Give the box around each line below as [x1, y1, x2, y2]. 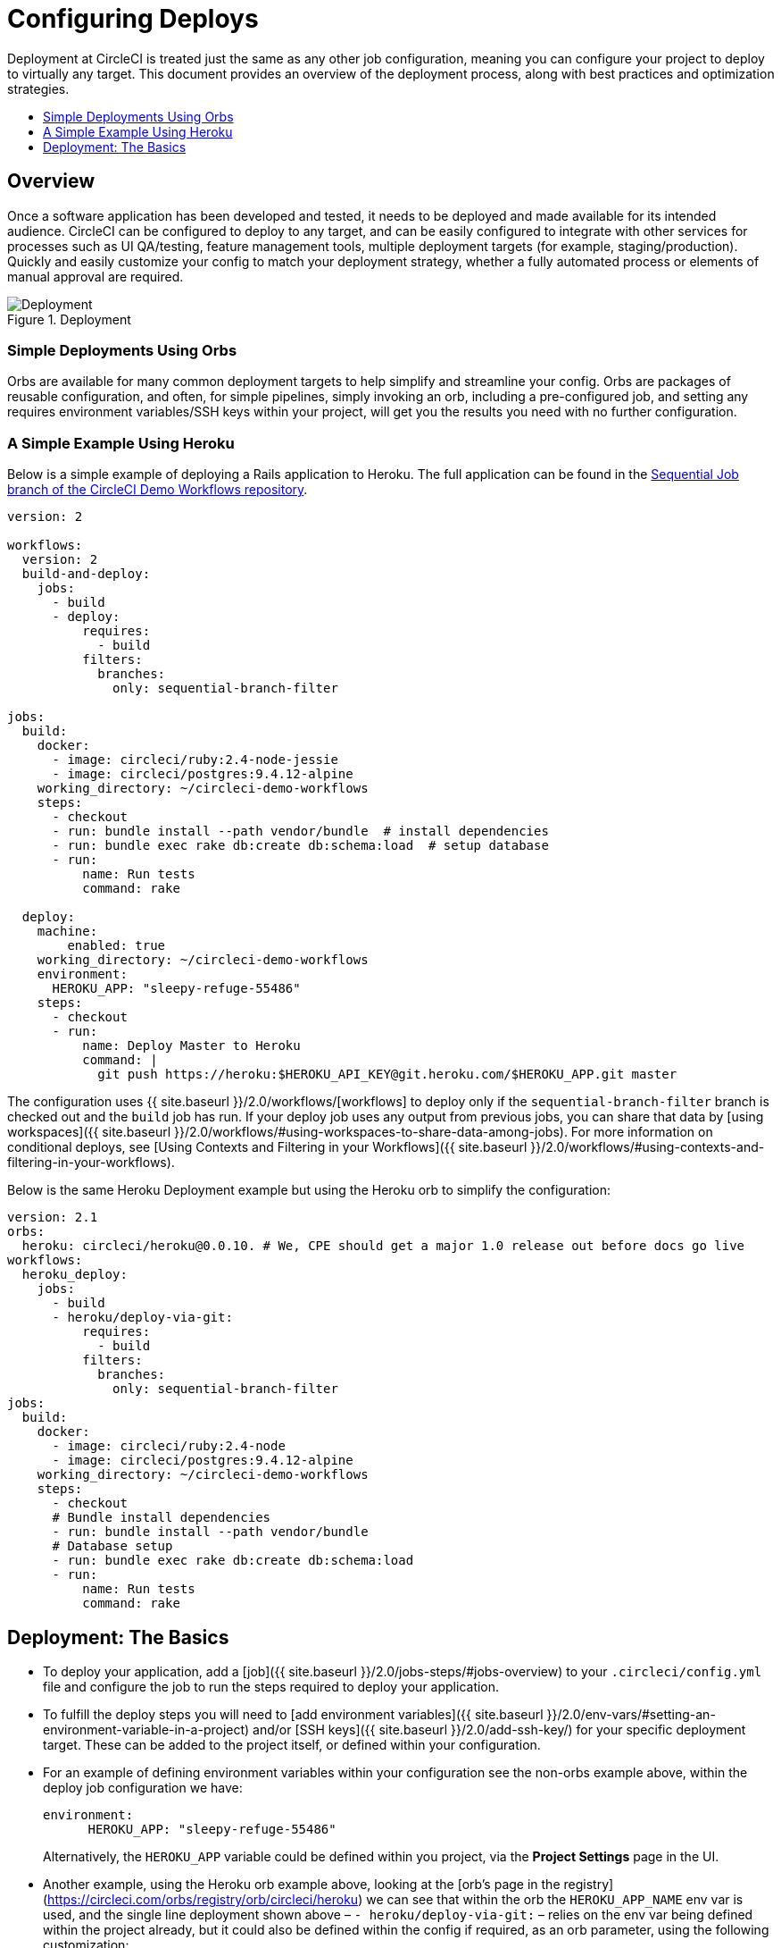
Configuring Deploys [7, 4, 259, 34]
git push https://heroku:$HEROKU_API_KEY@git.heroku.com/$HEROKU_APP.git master [97, 1067, 677, 1082]
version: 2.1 [7, 1210, 98, 1225]
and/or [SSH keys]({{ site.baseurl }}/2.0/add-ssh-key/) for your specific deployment [253, 1721, 746, 1737]
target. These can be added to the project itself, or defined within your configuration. [43, 1736, 541, 1752]
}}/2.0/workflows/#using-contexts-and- [530, 1139, 765, 1155]
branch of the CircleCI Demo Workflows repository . [7, 482, 308, 498]
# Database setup [52, 1539, 173, 1554]
